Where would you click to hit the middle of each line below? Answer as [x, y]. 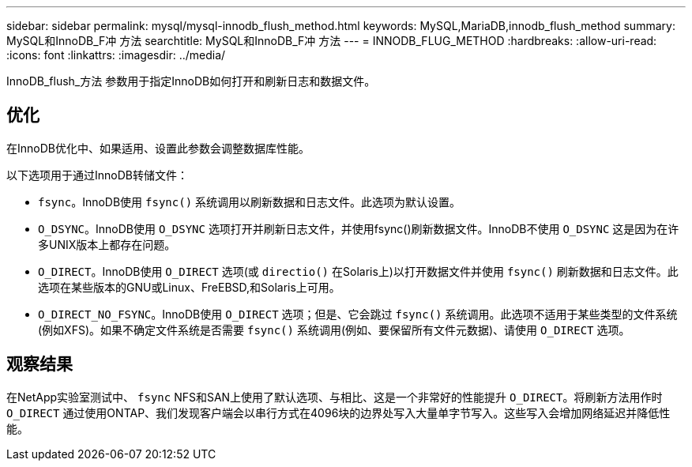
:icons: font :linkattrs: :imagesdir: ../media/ [116, 55]
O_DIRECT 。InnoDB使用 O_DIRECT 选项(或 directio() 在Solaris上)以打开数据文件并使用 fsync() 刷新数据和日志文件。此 [358, 271]
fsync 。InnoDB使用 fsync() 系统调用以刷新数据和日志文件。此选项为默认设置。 [250, 201]
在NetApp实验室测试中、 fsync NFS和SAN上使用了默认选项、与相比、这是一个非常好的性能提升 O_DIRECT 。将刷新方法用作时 [335, 397]
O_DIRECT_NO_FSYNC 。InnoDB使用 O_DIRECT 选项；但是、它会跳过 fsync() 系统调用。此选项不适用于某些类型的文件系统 [358, 314]
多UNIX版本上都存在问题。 [107, 244]
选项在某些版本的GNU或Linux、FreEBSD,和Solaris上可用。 [189, 287]
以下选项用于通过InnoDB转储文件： [97, 175]
